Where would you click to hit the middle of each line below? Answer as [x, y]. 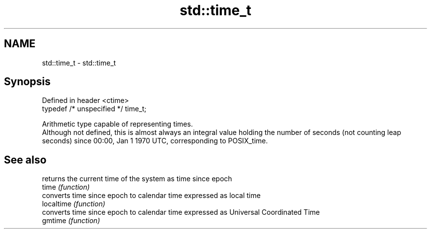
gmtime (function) [71, 221]
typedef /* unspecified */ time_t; [94, 109]
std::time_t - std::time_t [79, 63]
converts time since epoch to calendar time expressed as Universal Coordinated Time [181, 212]
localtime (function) [74, 204]
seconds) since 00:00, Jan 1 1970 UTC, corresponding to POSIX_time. [155, 141]
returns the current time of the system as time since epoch [137, 179]
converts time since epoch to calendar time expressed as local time [151, 196]
